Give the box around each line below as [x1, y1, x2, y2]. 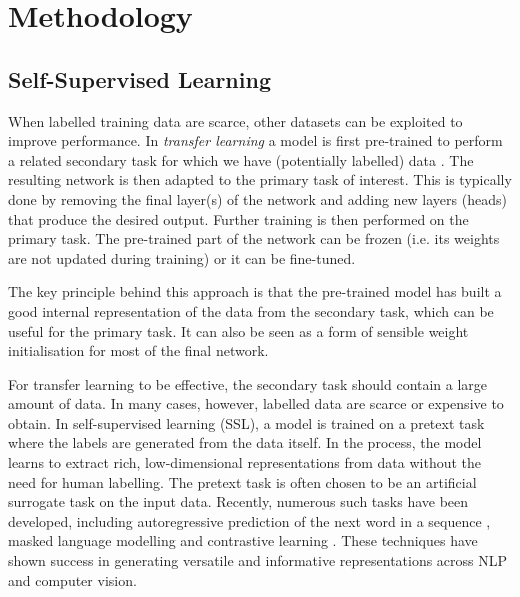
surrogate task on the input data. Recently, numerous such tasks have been [8, 491, 469, 512]
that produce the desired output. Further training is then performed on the [8, 208, 469, 229]
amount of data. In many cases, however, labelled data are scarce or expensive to [8, 393, 504, 414]
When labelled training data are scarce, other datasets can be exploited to [8, 110, 463, 131]
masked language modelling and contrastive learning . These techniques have [8, 530, 478, 551]
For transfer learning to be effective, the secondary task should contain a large [8, 373, 488, 394]
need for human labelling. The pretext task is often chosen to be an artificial [8, 471, 477, 492]
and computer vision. [8, 569, 137, 590]
